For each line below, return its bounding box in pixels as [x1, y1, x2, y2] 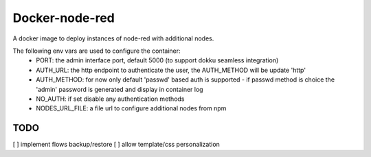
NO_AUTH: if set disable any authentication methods [36, 95, 185, 103]
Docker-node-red [12, 10, 115, 25]
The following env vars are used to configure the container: [12, 47, 181, 55]
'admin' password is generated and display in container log [36, 85, 203, 93]
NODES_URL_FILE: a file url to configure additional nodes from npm [36, 104, 227, 112]
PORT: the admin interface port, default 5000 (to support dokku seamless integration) [36, 56, 279, 64]
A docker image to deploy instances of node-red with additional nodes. [12, 34, 214, 43]
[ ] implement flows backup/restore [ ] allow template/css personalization [12, 141, 220, 149]
